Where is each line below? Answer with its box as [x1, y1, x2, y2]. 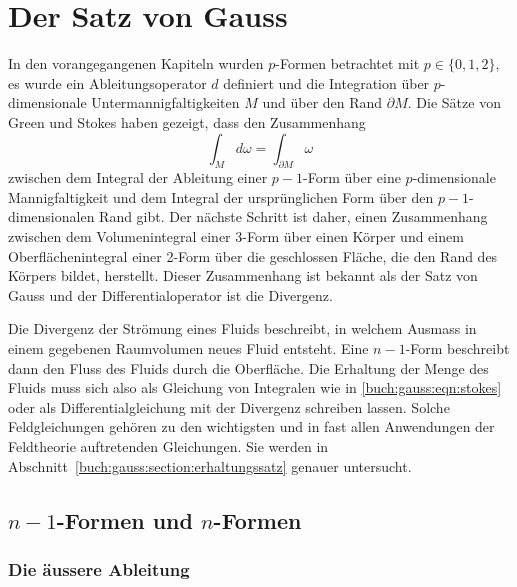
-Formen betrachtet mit [275, 53, 420, 74]
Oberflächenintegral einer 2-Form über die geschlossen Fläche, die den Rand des [8, 245, 498, 266]
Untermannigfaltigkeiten [91, 92, 240, 113]
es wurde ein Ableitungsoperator [8, 72, 207, 93]
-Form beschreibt [405, 338, 510, 359]
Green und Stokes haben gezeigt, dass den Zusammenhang [8, 111, 366, 132]
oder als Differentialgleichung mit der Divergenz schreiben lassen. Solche [8, 396, 450, 417]
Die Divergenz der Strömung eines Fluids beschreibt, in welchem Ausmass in [8, 318, 477, 339]
